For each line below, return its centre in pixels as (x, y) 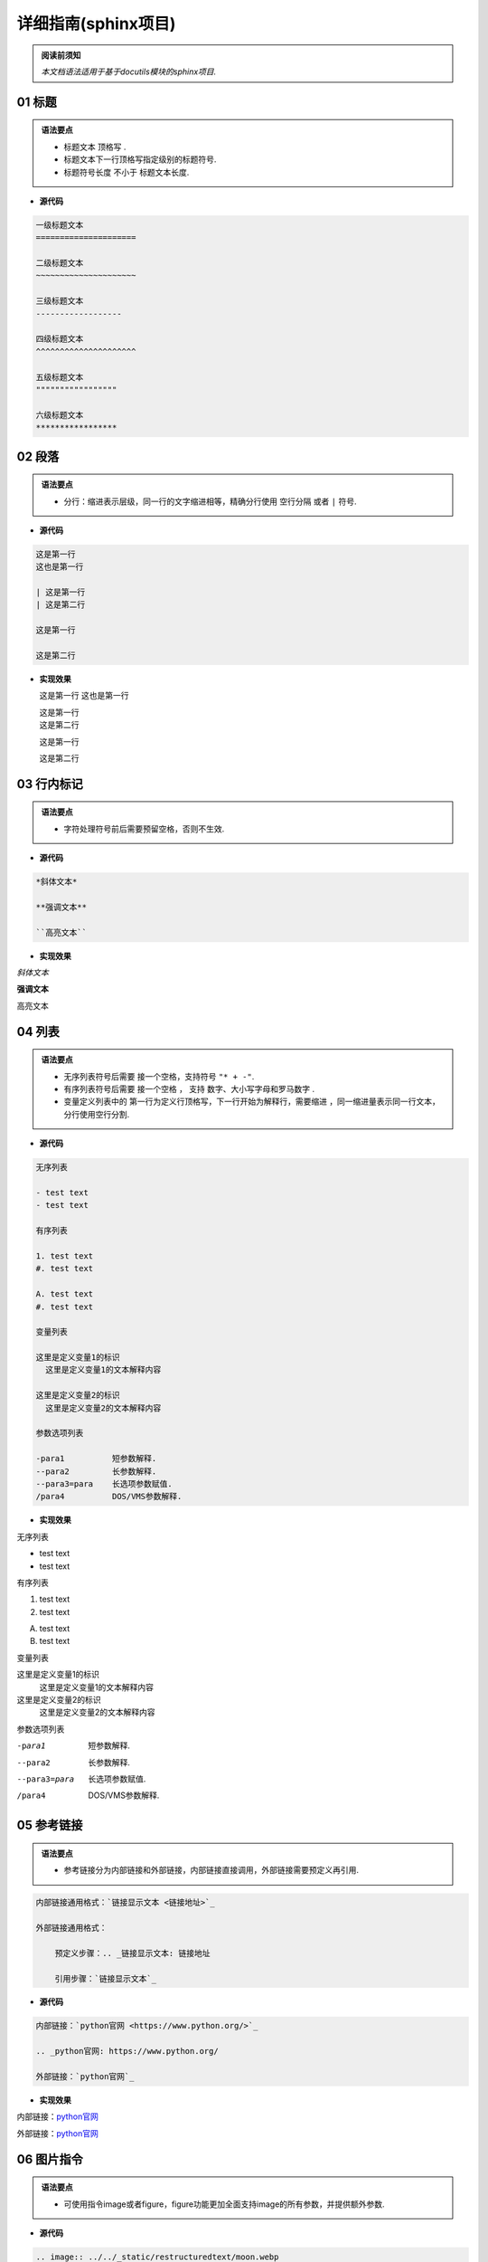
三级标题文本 (60, 301)
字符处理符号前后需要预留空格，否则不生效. (144, 829)
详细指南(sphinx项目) (96, 24)
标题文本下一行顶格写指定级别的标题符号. (140, 159)
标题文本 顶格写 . (95, 147)
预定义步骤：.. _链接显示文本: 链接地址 (132, 1953)
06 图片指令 (50, 2159)
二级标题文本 (60, 263)
